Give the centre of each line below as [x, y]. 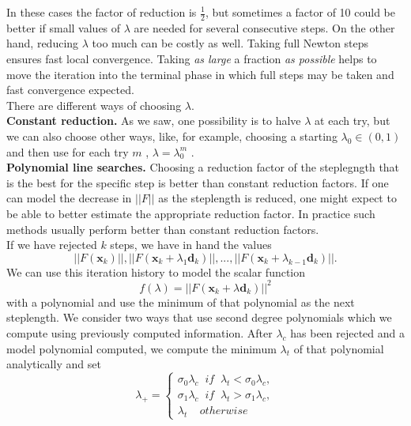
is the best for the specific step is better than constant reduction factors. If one [198, 182]
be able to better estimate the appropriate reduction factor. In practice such [191, 213]
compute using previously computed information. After [140, 333]
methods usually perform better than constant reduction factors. [163, 229]
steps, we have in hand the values [191, 245]
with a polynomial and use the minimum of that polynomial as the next [181, 302]
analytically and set [54, 364]
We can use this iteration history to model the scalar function [156, 271]
